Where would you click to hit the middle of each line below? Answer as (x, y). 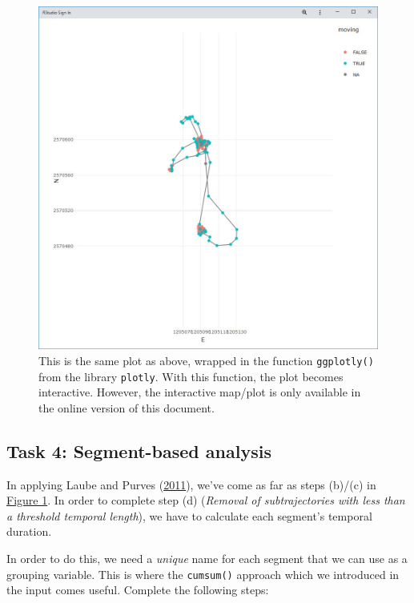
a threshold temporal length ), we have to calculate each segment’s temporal (189, 515)
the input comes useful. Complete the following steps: (138, 590)
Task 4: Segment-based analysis (139, 450)
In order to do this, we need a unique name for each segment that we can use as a (207, 559)
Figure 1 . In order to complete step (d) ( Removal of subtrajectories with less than (206, 500)
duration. (29, 531)
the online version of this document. (127, 407)
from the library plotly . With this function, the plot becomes (191, 376)
